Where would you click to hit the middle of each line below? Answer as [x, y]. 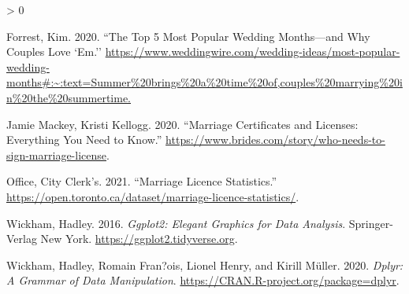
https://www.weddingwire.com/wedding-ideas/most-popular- [253, 51]
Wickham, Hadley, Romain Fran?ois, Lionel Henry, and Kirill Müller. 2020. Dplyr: [205, 265]
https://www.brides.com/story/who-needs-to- [275, 140]
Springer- [371, 223]
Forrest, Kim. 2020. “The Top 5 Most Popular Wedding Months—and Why [188, 36]
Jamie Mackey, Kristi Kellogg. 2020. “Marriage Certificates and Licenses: [182, 124]
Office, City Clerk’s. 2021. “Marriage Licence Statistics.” [142, 181]
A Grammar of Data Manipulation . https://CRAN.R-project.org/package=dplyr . [203, 280]
